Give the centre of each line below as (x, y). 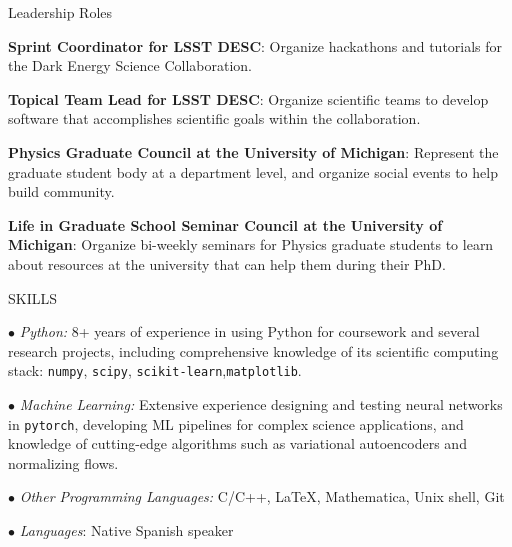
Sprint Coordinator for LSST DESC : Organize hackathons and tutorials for (255, 45)
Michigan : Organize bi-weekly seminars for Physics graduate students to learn (251, 244)
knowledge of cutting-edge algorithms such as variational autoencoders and (237, 443)
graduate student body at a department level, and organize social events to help (253, 171)
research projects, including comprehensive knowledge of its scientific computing (253, 350)
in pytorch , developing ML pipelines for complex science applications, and (236, 423)
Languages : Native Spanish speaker (126, 530)
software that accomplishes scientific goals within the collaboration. (214, 118)
